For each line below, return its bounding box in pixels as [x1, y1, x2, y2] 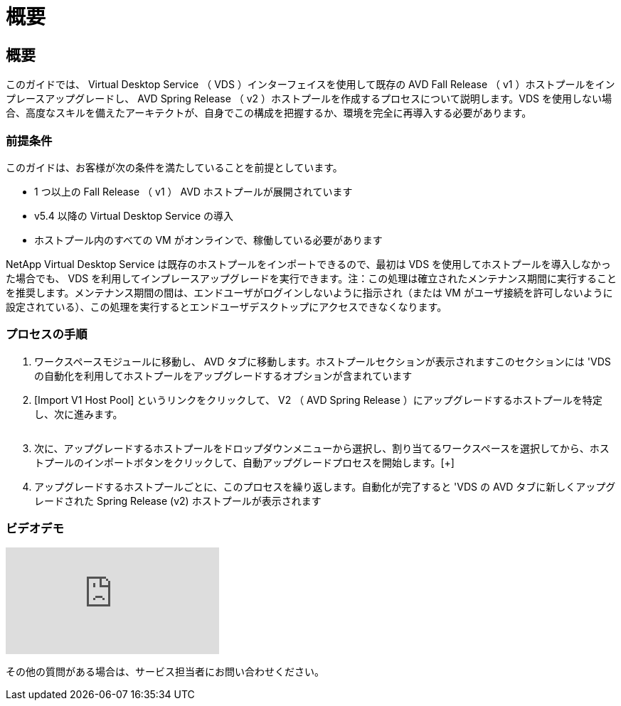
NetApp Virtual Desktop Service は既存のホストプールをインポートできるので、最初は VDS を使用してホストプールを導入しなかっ [6, 257, 611, 270]
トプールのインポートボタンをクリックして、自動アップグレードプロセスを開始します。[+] [34, 456, 455, 469]
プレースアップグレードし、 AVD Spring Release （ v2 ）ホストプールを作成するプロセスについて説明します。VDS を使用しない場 [6, 92, 612, 105]
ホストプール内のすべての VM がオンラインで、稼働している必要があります [34, 233, 383, 246]
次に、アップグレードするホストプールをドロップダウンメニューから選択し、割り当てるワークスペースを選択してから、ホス [34, 442, 610, 454]
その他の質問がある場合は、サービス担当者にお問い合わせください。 [6, 665, 324, 678]
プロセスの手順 [6, 327, 87, 342]
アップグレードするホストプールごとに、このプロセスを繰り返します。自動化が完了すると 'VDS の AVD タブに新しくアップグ [34, 480, 616, 493]
